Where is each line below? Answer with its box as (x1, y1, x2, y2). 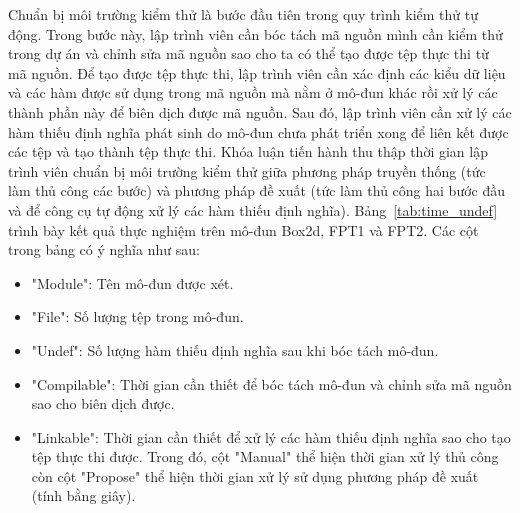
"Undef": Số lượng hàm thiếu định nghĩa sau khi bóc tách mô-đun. (31, 339, 439, 360)
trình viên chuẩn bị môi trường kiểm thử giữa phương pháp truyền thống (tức (8, 160, 486, 181)
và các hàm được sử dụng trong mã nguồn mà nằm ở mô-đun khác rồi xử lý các (8, 82, 498, 103)
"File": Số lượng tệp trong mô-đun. (31, 306, 244, 327)
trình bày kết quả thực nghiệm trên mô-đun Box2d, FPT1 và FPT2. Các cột (8, 219, 479, 240)
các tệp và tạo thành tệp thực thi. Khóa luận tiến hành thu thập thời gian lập (8, 141, 488, 162)
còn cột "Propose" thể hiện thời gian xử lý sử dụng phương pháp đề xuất (31, 465, 479, 486)
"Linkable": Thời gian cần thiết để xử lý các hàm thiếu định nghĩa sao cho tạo (31, 426, 511, 447)
